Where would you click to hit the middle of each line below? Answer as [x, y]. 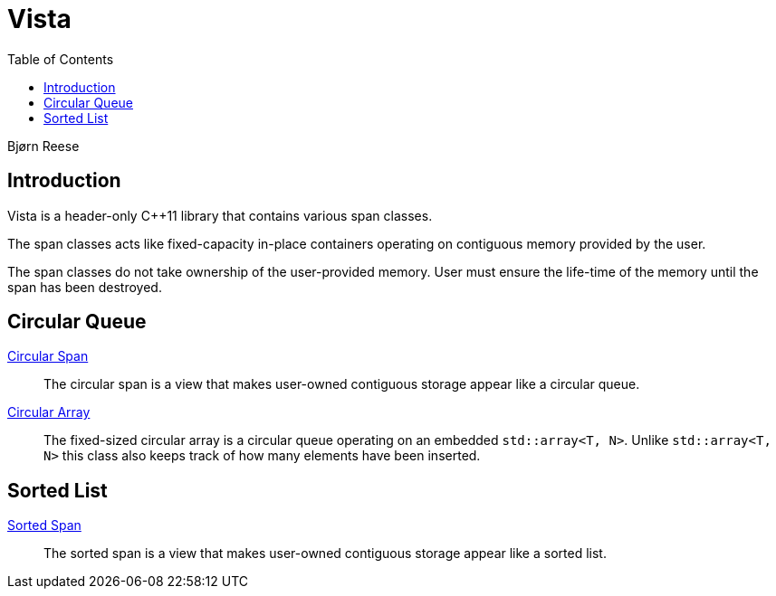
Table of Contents [61, 59]
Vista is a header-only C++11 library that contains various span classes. [220, 215]
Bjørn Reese [43, 146]
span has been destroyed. [85, 287]
